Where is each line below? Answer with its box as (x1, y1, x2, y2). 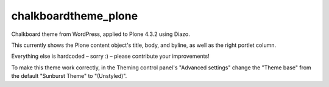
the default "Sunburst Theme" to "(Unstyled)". (11, 72, 127, 80)
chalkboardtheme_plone (11, 9, 138, 23)
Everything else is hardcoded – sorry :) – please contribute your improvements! (11, 52, 210, 60)
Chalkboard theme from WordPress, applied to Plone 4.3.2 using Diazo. (11, 30, 190, 38)
